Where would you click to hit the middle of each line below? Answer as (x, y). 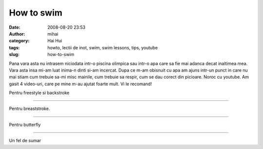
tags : (14, 47)
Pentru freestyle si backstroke (39, 93)
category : (19, 41)
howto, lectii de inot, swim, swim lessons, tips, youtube (103, 47)
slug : (14, 55)
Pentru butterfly (25, 125)
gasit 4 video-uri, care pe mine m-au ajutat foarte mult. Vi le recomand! (80, 84)
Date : (15, 27)
